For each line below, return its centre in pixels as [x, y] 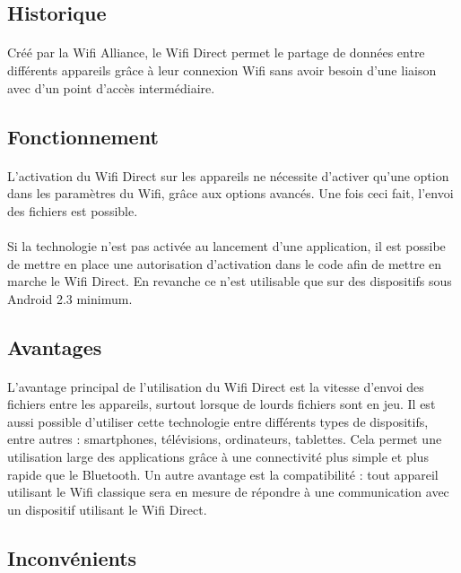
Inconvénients [72, 557]
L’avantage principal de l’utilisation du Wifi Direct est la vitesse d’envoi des [216, 386]
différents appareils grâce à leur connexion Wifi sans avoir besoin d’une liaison [222, 69]
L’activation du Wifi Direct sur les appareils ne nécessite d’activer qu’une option [228, 175]
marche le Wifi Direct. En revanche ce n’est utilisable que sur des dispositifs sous [230, 281]
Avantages [55, 347]
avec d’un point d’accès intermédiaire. [111, 87]
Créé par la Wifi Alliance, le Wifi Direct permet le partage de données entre [216, 52]
